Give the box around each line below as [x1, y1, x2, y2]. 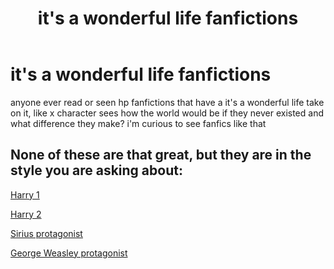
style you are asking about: [10, 162, 183, 179]
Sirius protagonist [10, 227, 83, 239]
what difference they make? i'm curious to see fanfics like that [10, 117, 267, 129]
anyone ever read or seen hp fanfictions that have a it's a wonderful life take [10, 96, 325, 108]
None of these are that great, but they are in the [10, 147, 312, 164]
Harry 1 [10, 188, 40, 201]
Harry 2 [10, 208, 42, 220]
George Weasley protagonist [10, 247, 128, 259]
